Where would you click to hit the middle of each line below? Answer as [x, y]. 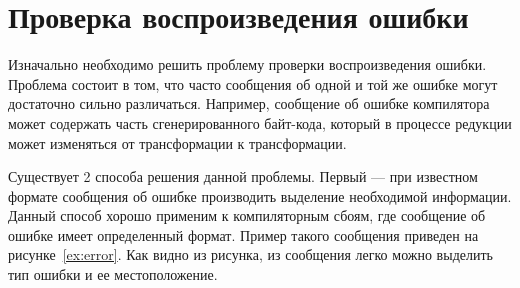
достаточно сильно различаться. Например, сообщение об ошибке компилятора [249, 103]
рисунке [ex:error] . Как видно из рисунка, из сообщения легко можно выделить [250, 254]
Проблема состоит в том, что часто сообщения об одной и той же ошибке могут [253, 83]
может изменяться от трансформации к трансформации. [177, 142]
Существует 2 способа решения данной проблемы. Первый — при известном [243, 176]
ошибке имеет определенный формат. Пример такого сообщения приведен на [243, 234]
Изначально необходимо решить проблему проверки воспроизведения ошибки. [247, 64]
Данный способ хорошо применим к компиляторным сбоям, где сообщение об [247, 215]
